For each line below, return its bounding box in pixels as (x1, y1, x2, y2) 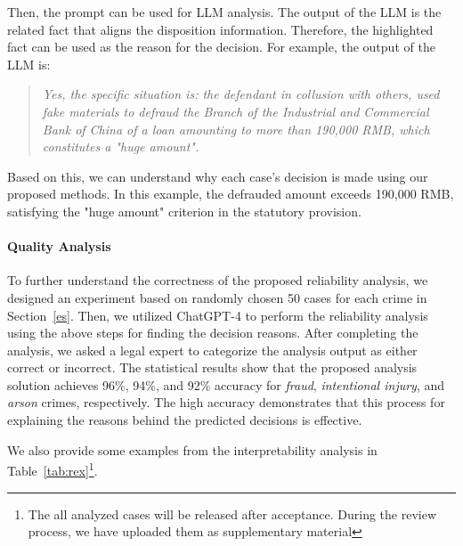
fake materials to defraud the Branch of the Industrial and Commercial (42, 102, 429, 120)
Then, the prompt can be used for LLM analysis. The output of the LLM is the (7, 3, 442, 20)
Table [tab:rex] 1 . (7, 459, 98, 479)
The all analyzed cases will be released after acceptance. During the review (28, 504, 437, 523)
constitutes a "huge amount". (42, 137, 199, 156)
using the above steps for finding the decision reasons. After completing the (7, 323, 418, 342)
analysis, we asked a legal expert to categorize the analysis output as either (7, 340, 418, 359)
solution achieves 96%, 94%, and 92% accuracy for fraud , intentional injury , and (7, 375, 445, 394)
